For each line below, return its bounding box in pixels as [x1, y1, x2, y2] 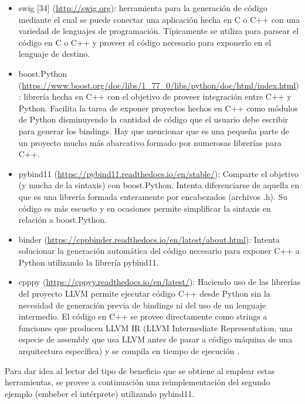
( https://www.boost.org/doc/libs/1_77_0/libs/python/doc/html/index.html [18, 79, 296, 91]
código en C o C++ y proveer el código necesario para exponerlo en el [18, 36, 272, 48]
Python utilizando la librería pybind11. [18, 256, 159, 268]
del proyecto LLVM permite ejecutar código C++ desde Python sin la [18, 287, 270, 300]
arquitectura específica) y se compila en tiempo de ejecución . [18, 345, 240, 357]
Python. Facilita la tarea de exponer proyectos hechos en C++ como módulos [18, 101, 298, 114]
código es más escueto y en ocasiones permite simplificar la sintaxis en [18, 202, 271, 214]
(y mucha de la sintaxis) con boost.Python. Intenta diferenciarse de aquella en [18, 179, 300, 191]
